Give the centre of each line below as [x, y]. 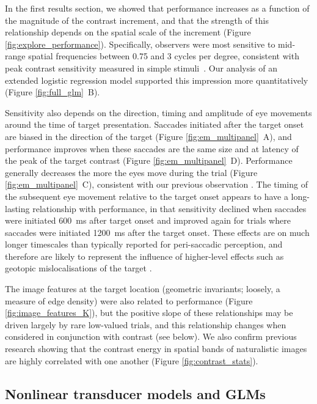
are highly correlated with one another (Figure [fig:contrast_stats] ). [132, 360]
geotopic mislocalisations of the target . [78, 268]
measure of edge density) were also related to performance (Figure [129, 300]
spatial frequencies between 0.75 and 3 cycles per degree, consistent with [164, 56]
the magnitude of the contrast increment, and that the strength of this [137, 20]
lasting [17, 208]
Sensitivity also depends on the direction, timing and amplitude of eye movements [158, 112]
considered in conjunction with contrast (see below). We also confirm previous [151, 336]
